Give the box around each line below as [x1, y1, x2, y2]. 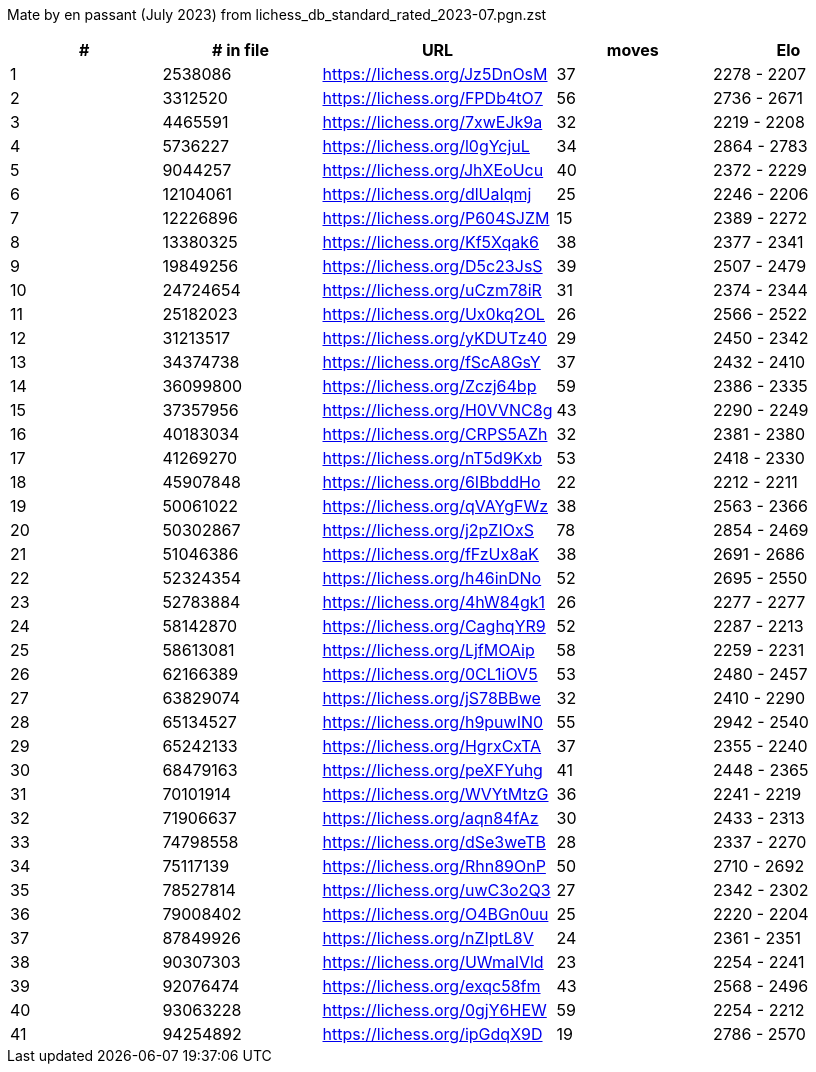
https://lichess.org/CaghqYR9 [322, 616, 546, 636]
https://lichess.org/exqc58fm [322, 976, 541, 996]
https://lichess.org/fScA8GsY [322, 352, 541, 372]
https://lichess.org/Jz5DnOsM [322, 64, 548, 84]
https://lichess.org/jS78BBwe [322, 688, 541, 708]
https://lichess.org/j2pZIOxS [322, 520, 534, 540]
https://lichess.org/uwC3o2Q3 [322, 880, 551, 900]
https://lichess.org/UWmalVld [322, 952, 544, 972]
